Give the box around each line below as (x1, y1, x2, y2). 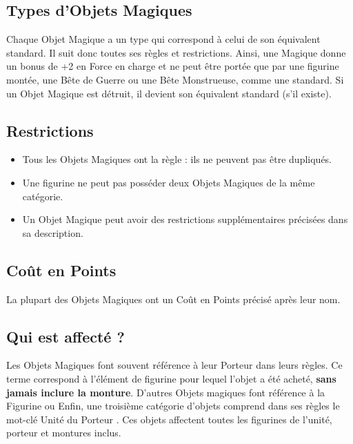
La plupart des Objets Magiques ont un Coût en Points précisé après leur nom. (6, 291, 341, 306)
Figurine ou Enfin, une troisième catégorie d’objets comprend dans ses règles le (6, 398, 340, 413)
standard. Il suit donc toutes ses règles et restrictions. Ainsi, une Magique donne (6, 45, 346, 59)
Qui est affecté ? (6, 325, 125, 347)
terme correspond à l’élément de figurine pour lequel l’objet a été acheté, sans (6, 371, 336, 385)
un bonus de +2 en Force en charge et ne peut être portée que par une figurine (6, 59, 339, 73)
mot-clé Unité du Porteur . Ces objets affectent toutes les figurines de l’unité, (6, 412, 332, 426)
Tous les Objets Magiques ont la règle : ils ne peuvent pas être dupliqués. (22, 152, 332, 166)
